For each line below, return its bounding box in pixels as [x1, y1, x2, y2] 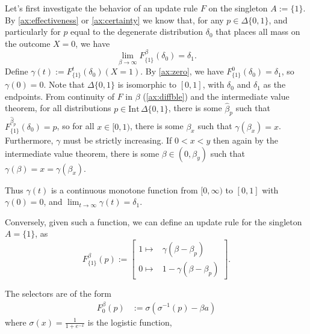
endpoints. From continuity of [5, 90, 114, 102]
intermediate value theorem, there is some [5, 147, 160, 159]
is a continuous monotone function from [51, 183, 198, 196]
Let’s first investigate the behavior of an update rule [5, 2, 198, 14]
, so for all [57, 120, 95, 132]
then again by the [212, 134, 279, 147]
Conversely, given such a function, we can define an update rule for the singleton [5, 215, 302, 228]
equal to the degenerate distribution [70, 25, 203, 38]
